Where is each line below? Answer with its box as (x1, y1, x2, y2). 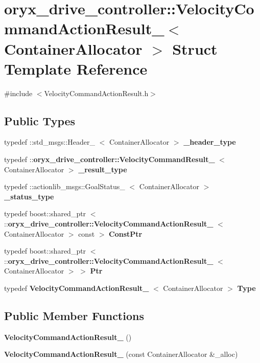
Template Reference (4, 58, 148, 79)
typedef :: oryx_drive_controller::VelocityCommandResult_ (4, 154, 215, 165)
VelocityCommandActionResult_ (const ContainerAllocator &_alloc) (4, 349, 238, 359)
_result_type (78, 164, 127, 174)
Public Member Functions (4, 308, 144, 323)
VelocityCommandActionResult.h (44, 87, 149, 98)
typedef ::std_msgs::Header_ (4, 137, 95, 147)
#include (4, 87, 33, 98)
